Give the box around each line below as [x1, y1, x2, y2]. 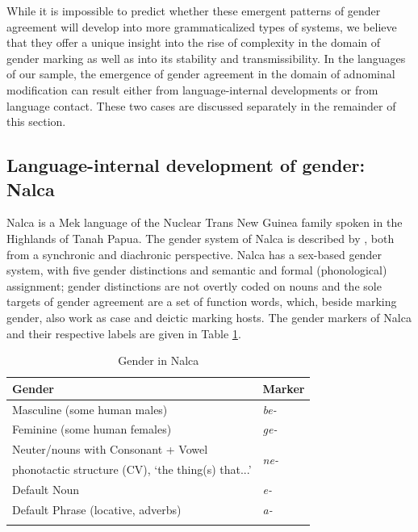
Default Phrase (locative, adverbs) [12, 501, 182, 517]
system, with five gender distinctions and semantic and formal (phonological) [6, 262, 387, 279]
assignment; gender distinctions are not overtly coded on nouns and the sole [6, 277, 382, 294]
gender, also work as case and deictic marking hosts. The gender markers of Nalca [6, 308, 412, 325]
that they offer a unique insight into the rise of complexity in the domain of [6, 34, 381, 51]
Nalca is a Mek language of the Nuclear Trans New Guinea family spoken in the [6, 214, 403, 231]
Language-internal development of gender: [6, 153, 366, 178]
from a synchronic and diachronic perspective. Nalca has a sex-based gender [6, 245, 382, 262]
